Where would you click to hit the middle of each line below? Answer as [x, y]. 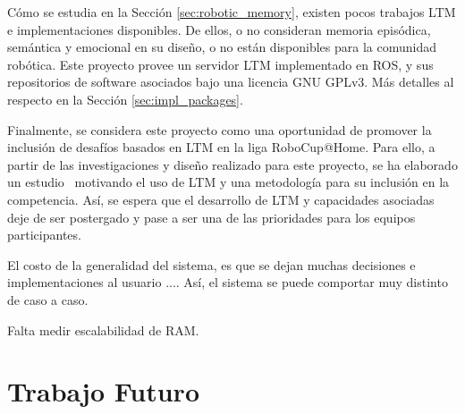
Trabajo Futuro [103, 391]
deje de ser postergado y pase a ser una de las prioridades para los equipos [211, 217]
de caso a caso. [48, 299]
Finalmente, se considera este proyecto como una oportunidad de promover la [220, 129]
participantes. [44, 235]
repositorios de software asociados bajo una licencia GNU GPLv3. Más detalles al [231, 82]
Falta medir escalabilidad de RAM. [103, 330]
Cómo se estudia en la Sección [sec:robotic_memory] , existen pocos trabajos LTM [232, 12]
